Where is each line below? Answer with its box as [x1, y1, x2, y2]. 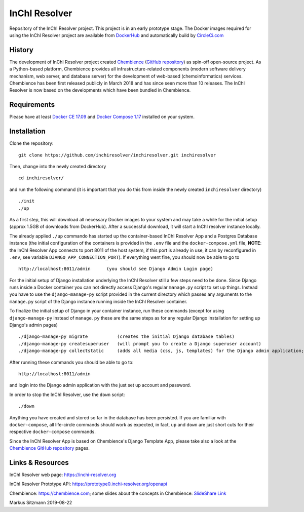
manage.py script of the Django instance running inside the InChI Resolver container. [9, 298, 187, 304]
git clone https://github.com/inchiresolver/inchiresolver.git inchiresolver [18, 152, 216, 158]
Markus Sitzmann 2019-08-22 [9, 499, 72, 506]
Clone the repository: [9, 140, 54, 146]
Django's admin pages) [9, 322, 58, 328]
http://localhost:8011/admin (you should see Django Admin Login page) [18, 266, 214, 272]
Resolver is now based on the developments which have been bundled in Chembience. [9, 87, 191, 93]
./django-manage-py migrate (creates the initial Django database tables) [18, 334, 235, 339]
